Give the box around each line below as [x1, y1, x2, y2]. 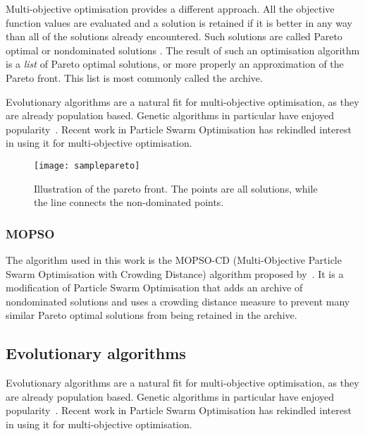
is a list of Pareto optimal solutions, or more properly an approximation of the [6, 56, 344, 71]
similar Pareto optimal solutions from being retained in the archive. [6, 308, 297, 322]
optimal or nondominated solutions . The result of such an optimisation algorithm [6, 42, 360, 57]
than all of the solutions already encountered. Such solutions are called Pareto [6, 29, 342, 44]
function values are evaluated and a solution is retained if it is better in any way [6, 15, 352, 30]
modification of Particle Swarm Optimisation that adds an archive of [6, 280, 303, 295]
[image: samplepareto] [34, 160, 140, 171]
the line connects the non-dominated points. [34, 195, 224, 210]
